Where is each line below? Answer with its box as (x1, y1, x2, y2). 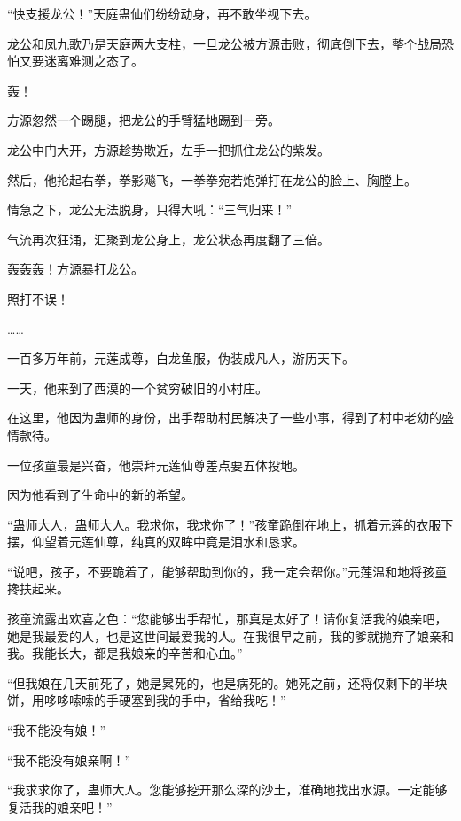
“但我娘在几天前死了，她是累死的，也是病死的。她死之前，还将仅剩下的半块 (7, 673, 448, 692)
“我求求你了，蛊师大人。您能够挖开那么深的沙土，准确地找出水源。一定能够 (7, 780, 448, 799)
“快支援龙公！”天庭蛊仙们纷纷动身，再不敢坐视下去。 (7, 4, 317, 22)
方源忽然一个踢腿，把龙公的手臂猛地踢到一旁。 (7, 111, 280, 129)
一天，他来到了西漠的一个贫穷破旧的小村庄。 (7, 378, 268, 397)
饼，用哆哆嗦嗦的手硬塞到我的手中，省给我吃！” (7, 691, 286, 709)
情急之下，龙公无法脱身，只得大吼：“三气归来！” (7, 200, 293, 219)
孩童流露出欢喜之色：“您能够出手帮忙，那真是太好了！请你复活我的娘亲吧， (7, 609, 448, 628)
